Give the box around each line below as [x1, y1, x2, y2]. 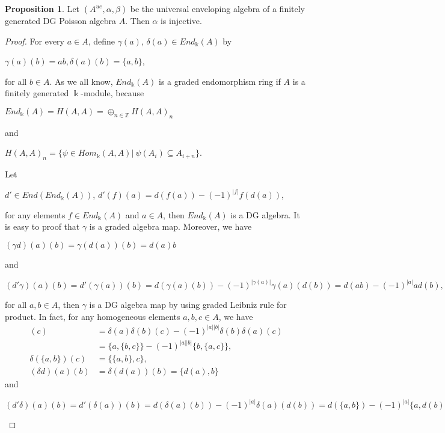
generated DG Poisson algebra [5, 14, 117, 26]
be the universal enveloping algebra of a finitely [130, 2, 305, 14]
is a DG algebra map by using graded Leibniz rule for [89, 298, 287, 310]
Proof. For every [5, 34, 64, 47]
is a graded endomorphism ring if [159, 75, 281, 87]
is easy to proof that [5, 220, 80, 233]
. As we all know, [49, 75, 113, 87]
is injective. [160, 14, 202, 26]
